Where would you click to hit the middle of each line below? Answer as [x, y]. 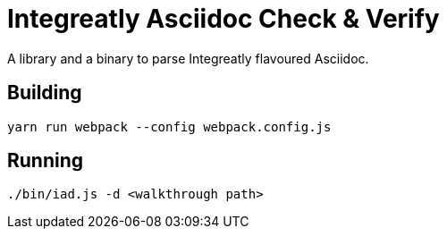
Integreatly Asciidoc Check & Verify [223, 19]
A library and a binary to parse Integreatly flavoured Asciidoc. [188, 58]
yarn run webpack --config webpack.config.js [169, 126]
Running [46, 161]
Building [45, 93]
